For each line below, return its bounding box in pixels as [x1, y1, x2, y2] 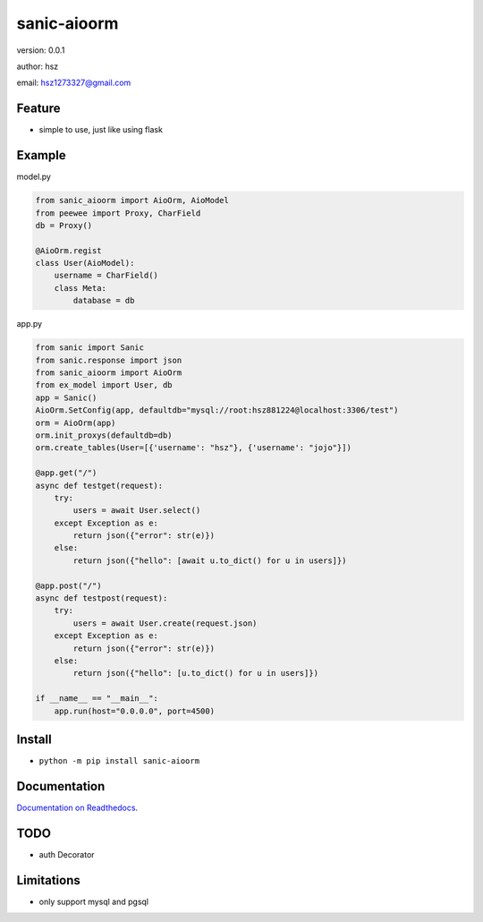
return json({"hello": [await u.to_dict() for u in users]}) [72, 555, 347, 566]
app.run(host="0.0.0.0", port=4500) [54, 705, 215, 716]
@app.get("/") [35, 468, 97, 478]
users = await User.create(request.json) [72, 618, 258, 628]
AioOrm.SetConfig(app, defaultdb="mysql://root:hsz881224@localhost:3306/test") [35, 406, 399, 415]
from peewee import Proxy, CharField [35, 208, 201, 218]
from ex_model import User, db [35, 380, 174, 390]
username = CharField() [54, 270, 158, 281]
